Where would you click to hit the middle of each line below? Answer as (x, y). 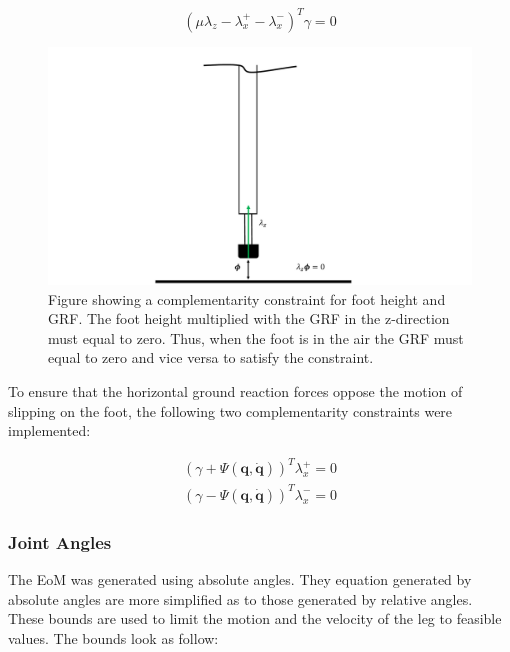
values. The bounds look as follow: (113, 637)
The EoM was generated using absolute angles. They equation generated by (240, 579)
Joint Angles (60, 541)
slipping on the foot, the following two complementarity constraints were (230, 410)
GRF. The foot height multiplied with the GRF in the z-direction (249, 318)
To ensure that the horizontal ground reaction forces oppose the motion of (235, 390)
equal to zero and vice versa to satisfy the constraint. (211, 357)
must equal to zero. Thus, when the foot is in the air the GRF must (256, 337)
